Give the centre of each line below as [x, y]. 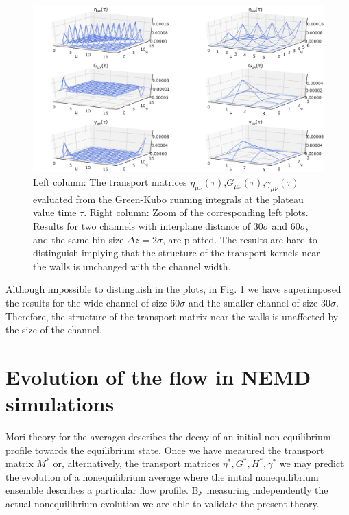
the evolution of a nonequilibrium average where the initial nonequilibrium [162, 476]
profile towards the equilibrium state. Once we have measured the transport [165, 450]
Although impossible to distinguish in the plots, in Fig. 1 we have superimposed [173, 289]
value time [55, 212]
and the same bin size [79, 239]
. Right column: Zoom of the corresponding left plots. [196, 212]
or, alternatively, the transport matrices [136, 463]
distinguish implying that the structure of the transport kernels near [177, 253]
